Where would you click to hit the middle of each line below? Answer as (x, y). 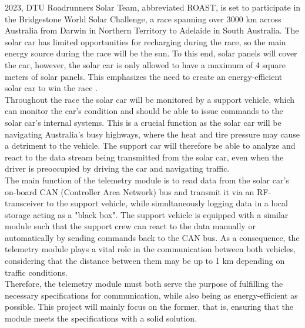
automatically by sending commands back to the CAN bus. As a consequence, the (152, 237)
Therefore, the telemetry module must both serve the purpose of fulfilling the (144, 284)
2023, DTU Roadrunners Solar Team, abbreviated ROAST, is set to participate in (153, 7)
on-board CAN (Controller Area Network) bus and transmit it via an (130, 191)
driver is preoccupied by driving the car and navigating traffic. (117, 168)
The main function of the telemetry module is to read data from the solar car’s (147, 180)
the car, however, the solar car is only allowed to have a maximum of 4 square (145, 64)
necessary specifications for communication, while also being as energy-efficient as (151, 295)
